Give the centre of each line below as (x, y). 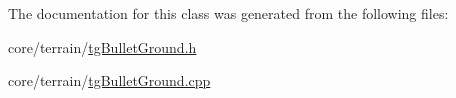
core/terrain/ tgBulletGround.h (102, 46)
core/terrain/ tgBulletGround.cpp (109, 80)
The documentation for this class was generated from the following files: (228, 13)
